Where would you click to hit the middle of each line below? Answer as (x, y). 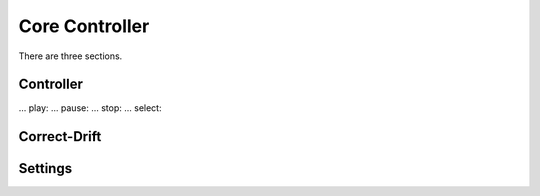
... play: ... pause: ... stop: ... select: (90, 108)
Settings (45, 168)
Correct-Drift (60, 136)
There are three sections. (70, 56)
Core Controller (84, 26)
